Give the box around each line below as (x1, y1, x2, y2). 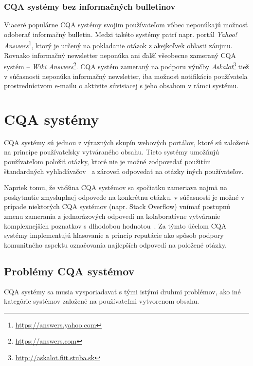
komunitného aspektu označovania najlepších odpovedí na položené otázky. (4, 239, 227, 250)
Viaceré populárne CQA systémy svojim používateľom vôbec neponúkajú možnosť (4, 19, 248, 30)
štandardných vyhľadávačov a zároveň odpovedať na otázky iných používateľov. (4, 166, 244, 176)
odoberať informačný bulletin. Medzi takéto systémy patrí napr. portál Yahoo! (4, 29, 237, 39)
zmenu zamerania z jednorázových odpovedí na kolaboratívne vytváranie (4, 211, 220, 221)
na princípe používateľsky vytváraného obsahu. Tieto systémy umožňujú (4, 147, 219, 157)
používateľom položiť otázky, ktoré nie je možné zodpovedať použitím (4, 156, 211, 166)
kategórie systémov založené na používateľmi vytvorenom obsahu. (4, 296, 199, 306)
